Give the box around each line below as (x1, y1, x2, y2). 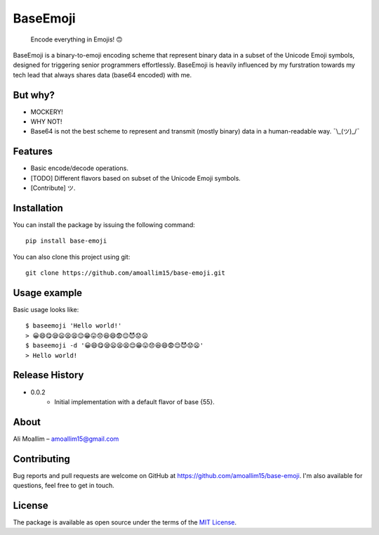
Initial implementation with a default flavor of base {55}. (54, 397, 215, 406)
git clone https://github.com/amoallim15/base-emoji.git (25, 269, 226, 277)
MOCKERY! (30, 108, 63, 116)
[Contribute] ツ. (30, 183, 76, 193)
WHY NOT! (30, 117, 62, 126)
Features (13, 146, 53, 157)
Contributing (13, 453, 70, 465)
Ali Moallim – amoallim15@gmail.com (13, 434, 119, 443)
